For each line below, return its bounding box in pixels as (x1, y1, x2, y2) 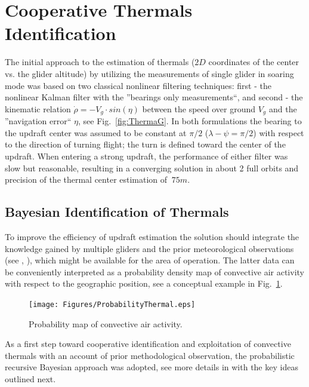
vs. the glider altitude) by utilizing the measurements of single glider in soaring (5, 67, 294, 79)
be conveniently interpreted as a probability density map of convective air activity (5, 265, 304, 278)
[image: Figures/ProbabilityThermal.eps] (29, 300, 196, 309)
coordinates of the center (208, 56, 299, 68)
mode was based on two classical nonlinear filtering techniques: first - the (5, 79, 271, 91)
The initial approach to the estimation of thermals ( (5, 56, 195, 68)
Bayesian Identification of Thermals (5, 202, 229, 221)
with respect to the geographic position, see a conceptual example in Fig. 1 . (5, 277, 283, 290)
